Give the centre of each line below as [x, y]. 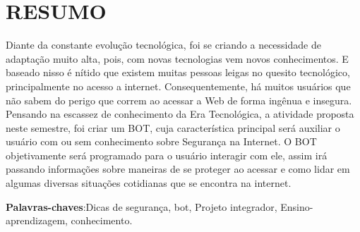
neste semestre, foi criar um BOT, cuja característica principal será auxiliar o [173, 127]
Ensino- [297, 206]
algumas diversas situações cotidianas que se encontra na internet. [149, 183]
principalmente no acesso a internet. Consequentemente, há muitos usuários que [178, 86]
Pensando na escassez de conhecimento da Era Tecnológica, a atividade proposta [180, 114]
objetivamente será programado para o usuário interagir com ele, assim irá [167, 155]
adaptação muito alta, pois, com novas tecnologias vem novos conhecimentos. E [177, 58]
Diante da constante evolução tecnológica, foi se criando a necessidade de [163, 45]
